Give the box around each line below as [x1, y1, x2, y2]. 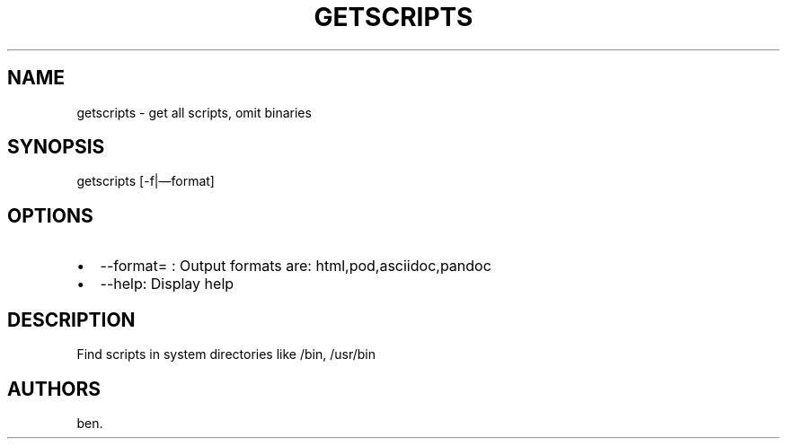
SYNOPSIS [7, 136, 105, 159]
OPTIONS [7, 204, 93, 227]
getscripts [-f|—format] [76, 173, 215, 189]
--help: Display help [100, 275, 234, 293]
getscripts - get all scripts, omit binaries [76, 104, 312, 120]
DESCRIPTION [7, 308, 136, 331]
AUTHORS [7, 377, 102, 400]
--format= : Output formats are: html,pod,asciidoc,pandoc [100, 257, 491, 275]
